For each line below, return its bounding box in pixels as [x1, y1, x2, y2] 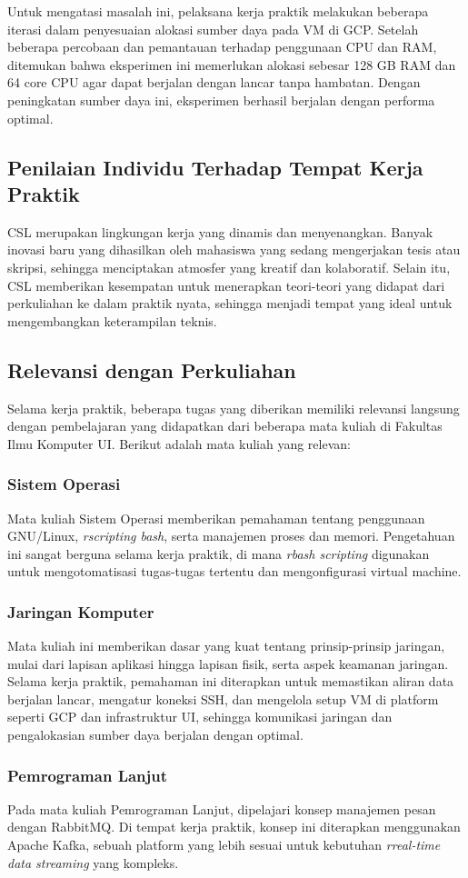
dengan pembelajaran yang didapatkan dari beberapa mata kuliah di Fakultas [7, 416, 443, 435]
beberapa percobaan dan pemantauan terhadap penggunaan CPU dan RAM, [7, 37, 437, 56]
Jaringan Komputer [7, 600, 154, 623]
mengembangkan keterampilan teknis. [7, 311, 217, 330]
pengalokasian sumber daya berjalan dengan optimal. [7, 725, 304, 744]
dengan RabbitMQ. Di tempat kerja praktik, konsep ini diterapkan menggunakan [7, 817, 461, 836]
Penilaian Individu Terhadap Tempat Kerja [7, 153, 423, 181]
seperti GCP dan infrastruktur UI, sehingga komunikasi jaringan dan [7, 707, 393, 726]
